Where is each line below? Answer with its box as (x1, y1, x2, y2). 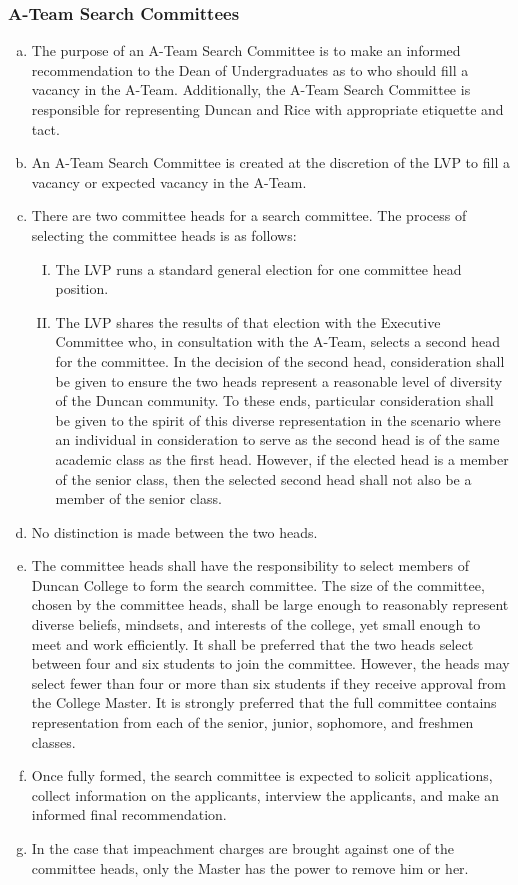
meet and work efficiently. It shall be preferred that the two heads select (31, 633, 474, 654)
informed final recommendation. (31, 804, 227, 825)
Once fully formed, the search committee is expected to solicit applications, (31, 765, 493, 786)
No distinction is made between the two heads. (31, 521, 318, 542)
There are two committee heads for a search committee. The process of (31, 205, 467, 226)
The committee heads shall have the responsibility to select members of (31, 555, 469, 576)
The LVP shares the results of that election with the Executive (55, 311, 441, 332)
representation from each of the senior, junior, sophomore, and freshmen (31, 712, 474, 733)
